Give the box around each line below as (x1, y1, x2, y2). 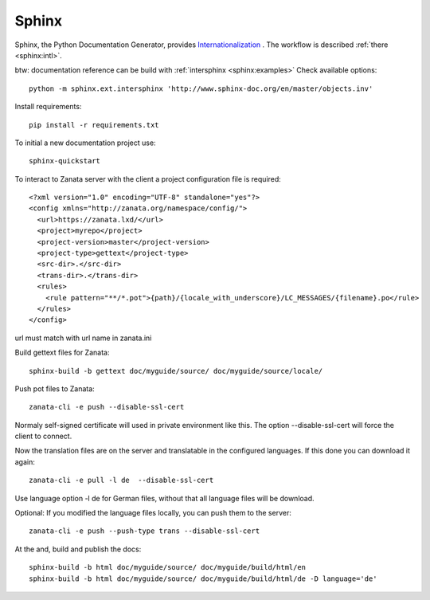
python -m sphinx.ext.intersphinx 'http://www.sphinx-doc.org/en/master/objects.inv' (29, 84, 373, 93)
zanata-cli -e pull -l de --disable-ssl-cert (29, 476, 214, 485)
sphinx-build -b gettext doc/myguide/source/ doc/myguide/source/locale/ (29, 367, 323, 375)
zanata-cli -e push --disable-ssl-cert (29, 402, 185, 412)
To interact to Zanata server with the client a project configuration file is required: (14, 174, 282, 183)
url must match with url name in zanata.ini (14, 333, 152, 343)
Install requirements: (14, 102, 82, 112)
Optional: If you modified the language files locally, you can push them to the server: (14, 508, 292, 518)
